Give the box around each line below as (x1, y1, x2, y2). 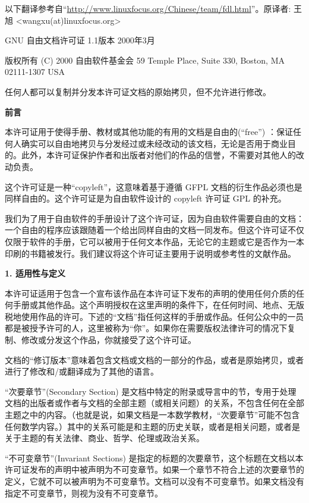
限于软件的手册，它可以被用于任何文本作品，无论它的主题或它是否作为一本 (12, 235, 304, 247)
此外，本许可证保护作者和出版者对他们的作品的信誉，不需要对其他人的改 (21, 149, 304, 161)
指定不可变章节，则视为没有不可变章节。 (5, 486, 163, 499)
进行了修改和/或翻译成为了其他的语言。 (5, 365, 159, 378)
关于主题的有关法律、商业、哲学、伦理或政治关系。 (5, 432, 204, 444)
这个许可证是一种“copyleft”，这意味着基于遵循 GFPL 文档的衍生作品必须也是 (5, 180, 302, 193)
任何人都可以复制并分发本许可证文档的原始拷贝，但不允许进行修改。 (5, 85, 271, 98)
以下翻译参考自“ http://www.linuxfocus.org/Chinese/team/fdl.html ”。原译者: (5, 2, 291, 14)
